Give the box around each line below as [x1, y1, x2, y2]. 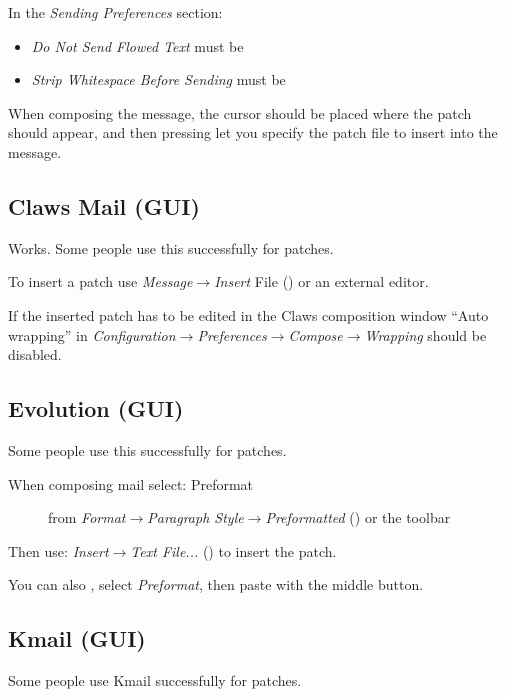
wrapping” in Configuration [8, 324, 176, 345]
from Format [48, 507, 126, 528]
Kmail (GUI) [8, 623, 146, 654]
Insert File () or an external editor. [214, 271, 429, 292]
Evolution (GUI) [8, 393, 184, 424]
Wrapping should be [364, 324, 487, 345]
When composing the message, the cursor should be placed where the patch [8, 102, 472, 123]
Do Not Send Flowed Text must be [31, 35, 244, 56]
